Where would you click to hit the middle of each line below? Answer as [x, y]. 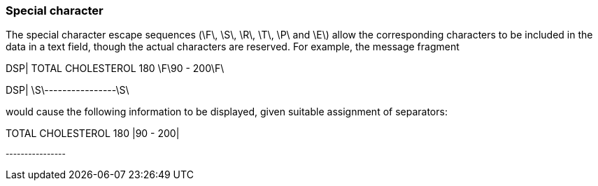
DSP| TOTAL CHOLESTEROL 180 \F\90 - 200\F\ [115, 69]
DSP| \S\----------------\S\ [67, 90]
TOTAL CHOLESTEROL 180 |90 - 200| [93, 134]
